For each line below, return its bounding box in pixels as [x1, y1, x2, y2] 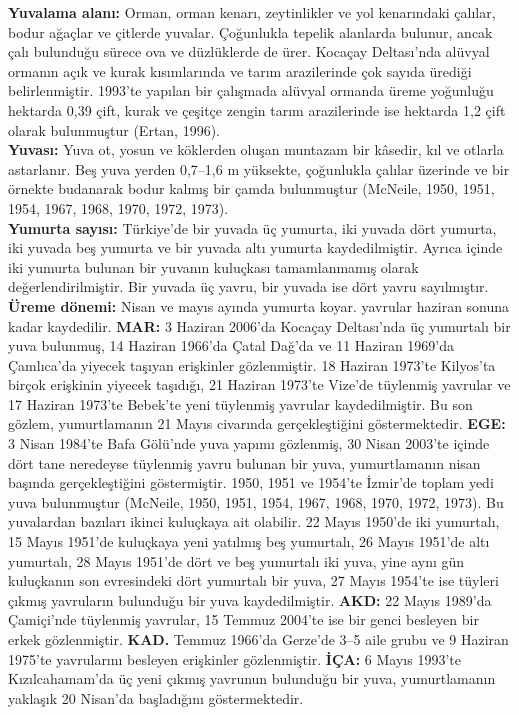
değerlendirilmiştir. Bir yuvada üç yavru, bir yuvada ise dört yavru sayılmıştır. [8, 276, 489, 297]
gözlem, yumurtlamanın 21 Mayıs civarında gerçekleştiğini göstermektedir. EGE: [8, 413, 506, 434]
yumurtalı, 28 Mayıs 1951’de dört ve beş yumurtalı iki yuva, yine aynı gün [8, 550, 465, 571]
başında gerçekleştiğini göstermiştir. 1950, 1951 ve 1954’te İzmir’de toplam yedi [8, 472, 494, 493]
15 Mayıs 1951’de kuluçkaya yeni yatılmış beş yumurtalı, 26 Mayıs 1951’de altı [8, 531, 490, 552]
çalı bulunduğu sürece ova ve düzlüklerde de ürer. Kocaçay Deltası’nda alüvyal [8, 41, 490, 62]
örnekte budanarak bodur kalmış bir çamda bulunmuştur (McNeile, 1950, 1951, [8, 178, 495, 199]
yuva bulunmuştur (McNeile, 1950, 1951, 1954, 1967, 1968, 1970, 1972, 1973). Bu [8, 491, 504, 512]
